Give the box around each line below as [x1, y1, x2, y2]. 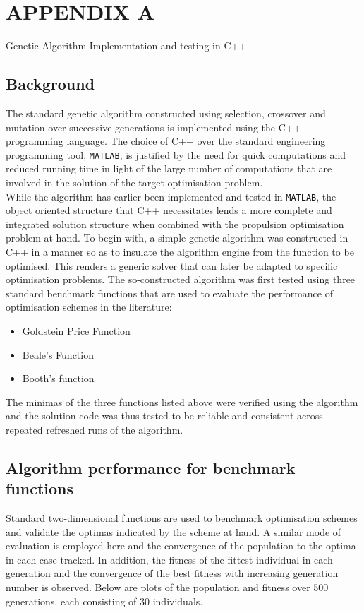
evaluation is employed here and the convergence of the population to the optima [6, 538, 356, 553]
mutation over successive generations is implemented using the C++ [6, 119, 301, 134]
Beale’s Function [22, 347, 94, 362]
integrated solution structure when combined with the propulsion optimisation [6, 216, 344, 231]
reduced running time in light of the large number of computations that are [6, 161, 332, 176]
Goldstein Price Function [22, 323, 131, 338]
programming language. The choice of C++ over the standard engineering [6, 133, 326, 148]
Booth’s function [22, 371, 95, 386]
